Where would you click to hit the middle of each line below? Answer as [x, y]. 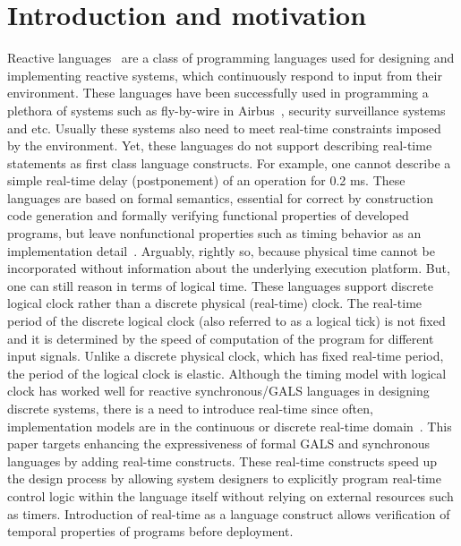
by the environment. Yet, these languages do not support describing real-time [220, 145]
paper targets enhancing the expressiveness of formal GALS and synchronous [218, 444]
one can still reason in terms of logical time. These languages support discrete [220, 285]
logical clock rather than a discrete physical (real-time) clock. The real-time [215, 303]
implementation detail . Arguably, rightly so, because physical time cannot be [221, 250]
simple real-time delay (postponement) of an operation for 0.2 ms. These [206, 180]
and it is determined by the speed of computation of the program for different [221, 338]
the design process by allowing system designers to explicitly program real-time [224, 478]
